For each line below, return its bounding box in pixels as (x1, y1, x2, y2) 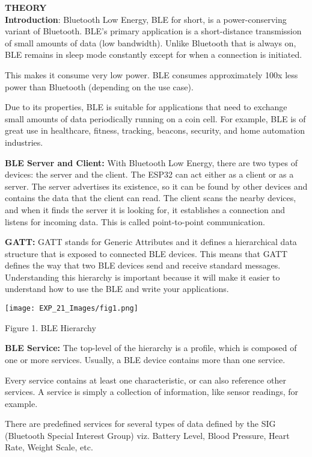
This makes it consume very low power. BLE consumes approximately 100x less (5, 68, 298, 81)
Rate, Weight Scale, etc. (5, 441, 93, 453)
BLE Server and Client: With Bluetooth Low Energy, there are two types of (5, 156, 298, 169)
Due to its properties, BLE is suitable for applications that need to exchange (5, 101, 287, 113)
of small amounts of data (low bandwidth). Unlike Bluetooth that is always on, (5, 36, 296, 49)
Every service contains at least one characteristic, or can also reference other (5, 373, 286, 386)
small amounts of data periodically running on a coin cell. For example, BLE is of (5, 112, 306, 125)
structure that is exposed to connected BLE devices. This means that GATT (5, 247, 288, 260)
